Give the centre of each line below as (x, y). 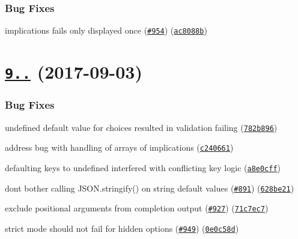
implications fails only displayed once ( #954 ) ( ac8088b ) (106, 30)
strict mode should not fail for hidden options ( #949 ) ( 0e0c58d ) (122, 228)
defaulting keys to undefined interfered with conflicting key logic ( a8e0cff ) (143, 167)
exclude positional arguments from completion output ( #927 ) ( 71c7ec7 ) (137, 208)
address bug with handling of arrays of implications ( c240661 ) (119, 147)
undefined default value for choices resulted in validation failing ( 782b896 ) (141, 127)
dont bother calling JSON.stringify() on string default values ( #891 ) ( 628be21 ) (150, 188)
